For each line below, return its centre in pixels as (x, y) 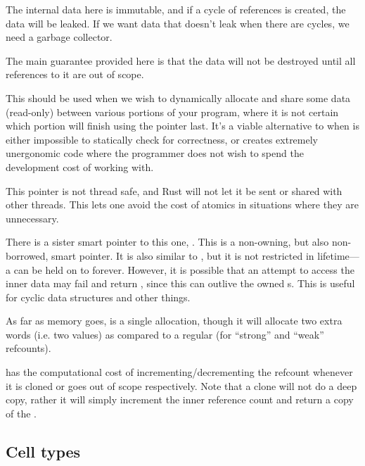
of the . (21, 413)
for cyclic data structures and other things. (98, 297)
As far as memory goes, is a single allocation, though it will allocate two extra (174, 321)
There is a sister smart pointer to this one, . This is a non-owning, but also (167, 242)
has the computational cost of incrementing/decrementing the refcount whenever (179, 372)
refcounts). (28, 348)
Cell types (43, 451)
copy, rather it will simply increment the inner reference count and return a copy (180, 399)
